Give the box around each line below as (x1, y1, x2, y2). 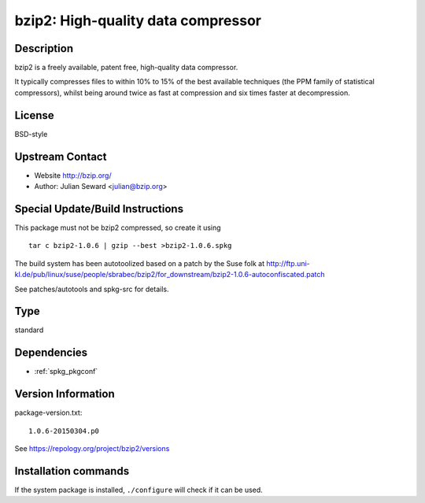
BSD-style (14, 129, 48, 139)
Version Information (14, 387, 115, 401)
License (14, 109, 54, 122)
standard (14, 325, 44, 335)
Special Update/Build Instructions (14, 202, 184, 216)
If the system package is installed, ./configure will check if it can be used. (14, 485, 263, 494)
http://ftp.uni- (266, 258, 310, 268)
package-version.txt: (14, 408, 83, 417)
